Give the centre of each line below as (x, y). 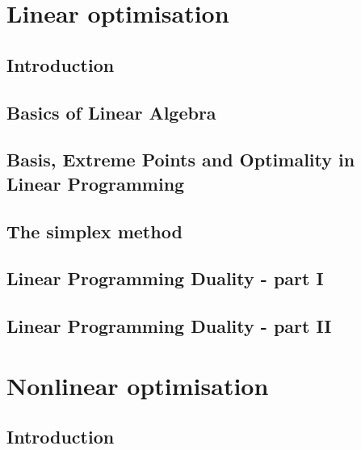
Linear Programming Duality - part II (169, 326)
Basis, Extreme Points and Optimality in (181, 160)
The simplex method (94, 231)
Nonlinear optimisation (138, 385)
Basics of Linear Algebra (111, 112)
